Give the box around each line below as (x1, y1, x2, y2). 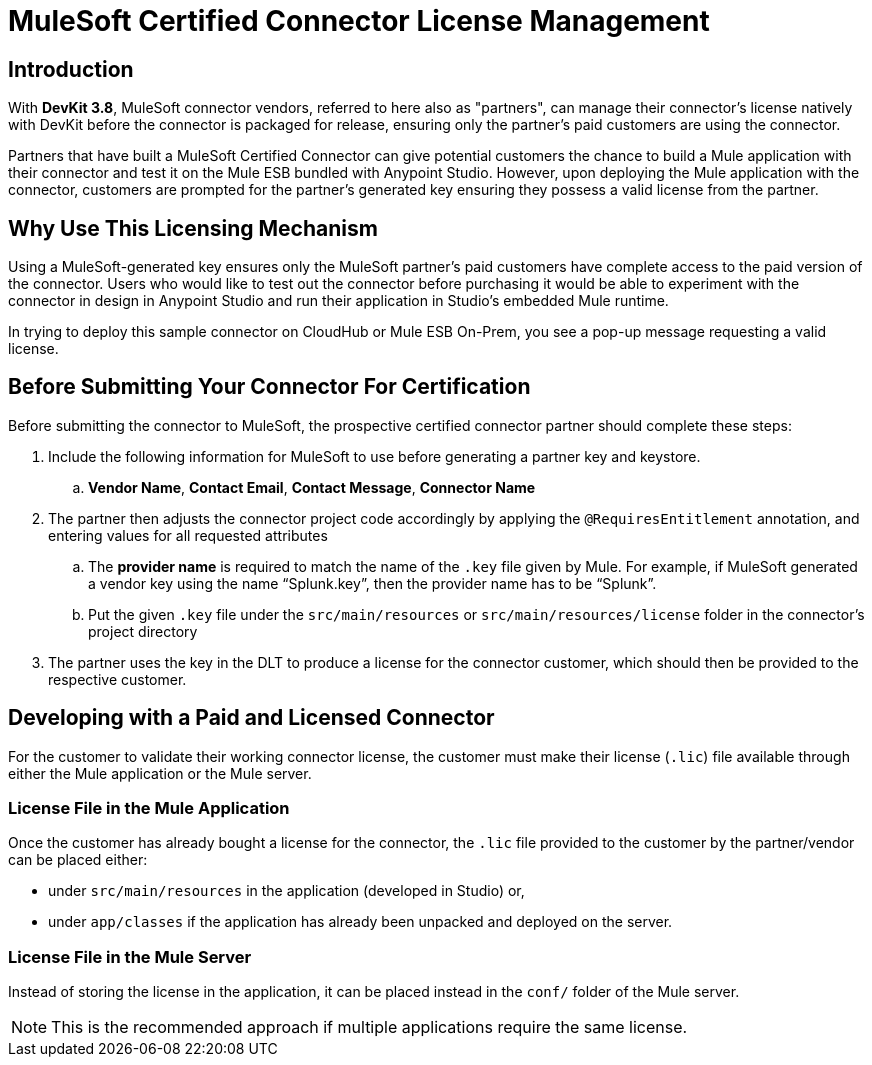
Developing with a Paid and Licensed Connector (8, 705, 495, 731)
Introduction (8, 56, 134, 82)
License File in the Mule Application (8, 798, 290, 819)
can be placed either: (8, 851, 148, 869)
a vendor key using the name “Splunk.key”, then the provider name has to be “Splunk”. (88, 574, 657, 592)
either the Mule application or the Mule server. (8, 764, 312, 782)
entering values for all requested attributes (48, 526, 328, 544)
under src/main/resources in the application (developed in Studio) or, (48, 882, 525, 900)
